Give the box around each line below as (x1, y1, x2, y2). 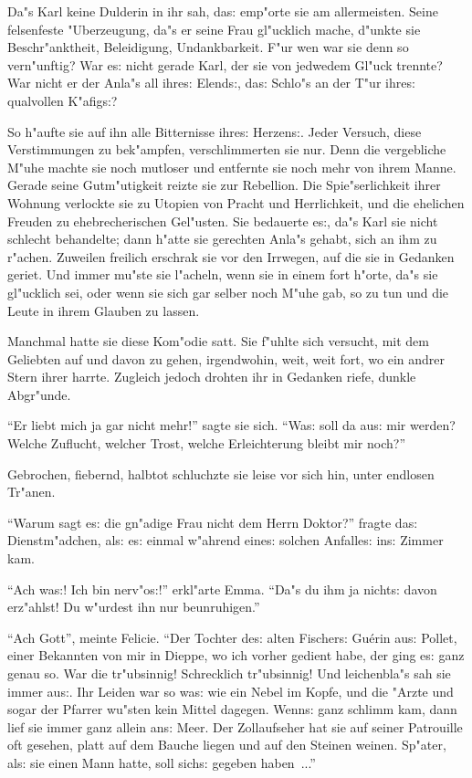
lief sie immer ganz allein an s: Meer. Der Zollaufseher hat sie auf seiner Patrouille (7, 717, 463, 736)
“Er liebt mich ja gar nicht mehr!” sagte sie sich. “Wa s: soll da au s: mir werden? (7, 415, 456, 435)
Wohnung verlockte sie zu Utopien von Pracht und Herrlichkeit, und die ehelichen (7, 193, 465, 212)
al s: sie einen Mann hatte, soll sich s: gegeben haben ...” (7, 752, 316, 772)
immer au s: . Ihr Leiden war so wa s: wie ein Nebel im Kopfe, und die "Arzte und (7, 681, 454, 700)
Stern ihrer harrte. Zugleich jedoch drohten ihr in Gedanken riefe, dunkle (7, 367, 416, 386)
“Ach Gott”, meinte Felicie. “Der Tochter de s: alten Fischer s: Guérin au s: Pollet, (7, 627, 457, 647)
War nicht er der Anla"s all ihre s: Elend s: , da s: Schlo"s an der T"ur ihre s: (7, 73, 415, 92)
